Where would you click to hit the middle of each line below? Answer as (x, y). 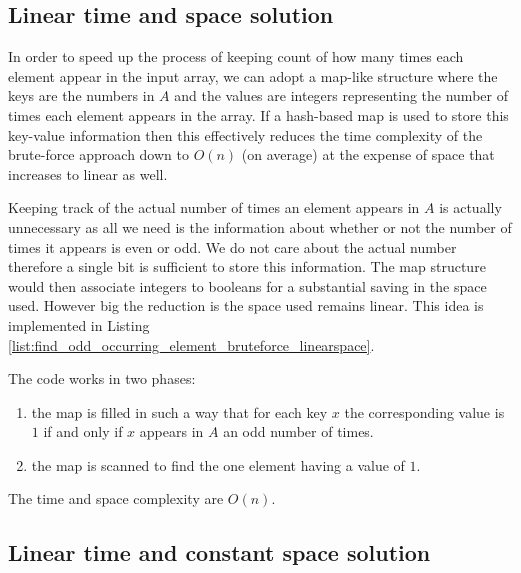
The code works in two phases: (102, 378)
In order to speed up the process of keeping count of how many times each (236, 56)
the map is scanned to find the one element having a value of (218, 464)
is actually (470, 207)
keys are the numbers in (81, 95)
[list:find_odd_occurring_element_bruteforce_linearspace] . (191, 344)
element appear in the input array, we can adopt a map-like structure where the (253, 75)
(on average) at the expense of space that (368, 154)
